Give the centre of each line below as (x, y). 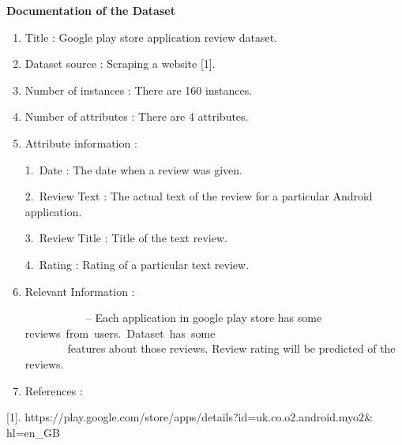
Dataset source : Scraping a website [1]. (120, 64)
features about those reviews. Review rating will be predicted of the (231, 348)
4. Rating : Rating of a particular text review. (137, 264)
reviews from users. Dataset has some (120, 333)
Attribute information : (81, 142)
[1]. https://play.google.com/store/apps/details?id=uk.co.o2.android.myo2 (186, 417)
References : (54, 390)
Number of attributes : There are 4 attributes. (137, 116)
